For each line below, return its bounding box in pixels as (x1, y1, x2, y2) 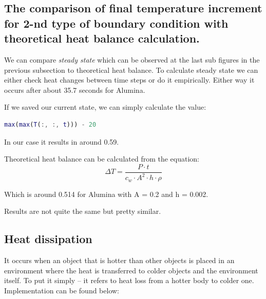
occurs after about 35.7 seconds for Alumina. (4, 84, 145, 95)
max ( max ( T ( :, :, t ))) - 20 (4, 121, 97, 128)
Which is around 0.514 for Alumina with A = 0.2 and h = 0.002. (4, 188, 208, 199)
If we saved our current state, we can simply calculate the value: (4, 102, 206, 112)
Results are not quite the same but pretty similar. (4, 206, 161, 216)
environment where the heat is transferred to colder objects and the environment (4, 265, 258, 275)
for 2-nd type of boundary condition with (4, 15, 229, 31)
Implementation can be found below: (4, 285, 120, 295)
